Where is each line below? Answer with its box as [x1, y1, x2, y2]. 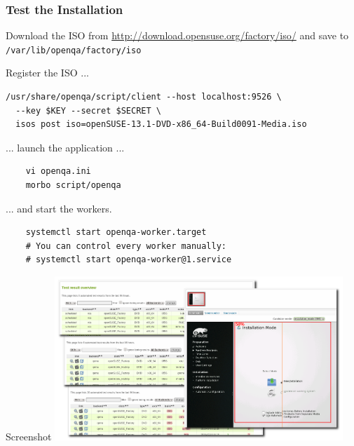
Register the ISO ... [6, 65, 89, 80]
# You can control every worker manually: [25, 241, 226, 251]
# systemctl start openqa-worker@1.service [25, 255, 232, 265]
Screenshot [6, 429, 52, 444]
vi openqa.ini [25, 166, 91, 177]
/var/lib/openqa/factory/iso [6, 45, 142, 55]
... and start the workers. [6, 201, 112, 215]
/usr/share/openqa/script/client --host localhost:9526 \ [6, 92, 282, 102]
